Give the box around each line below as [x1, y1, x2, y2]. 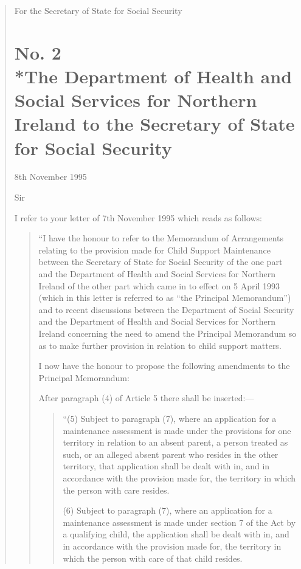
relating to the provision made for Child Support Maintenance [38, 243, 271, 256]
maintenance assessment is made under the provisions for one [63, 424, 291, 436]
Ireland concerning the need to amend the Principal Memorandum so [38, 327, 297, 339]
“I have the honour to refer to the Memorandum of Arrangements [38, 232, 284, 244]
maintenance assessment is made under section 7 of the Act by [63, 516, 296, 528]
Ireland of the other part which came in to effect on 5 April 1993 [38, 279, 280, 292]
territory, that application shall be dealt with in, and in [63, 460, 270, 472]
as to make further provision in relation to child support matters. [38, 339, 282, 351]
